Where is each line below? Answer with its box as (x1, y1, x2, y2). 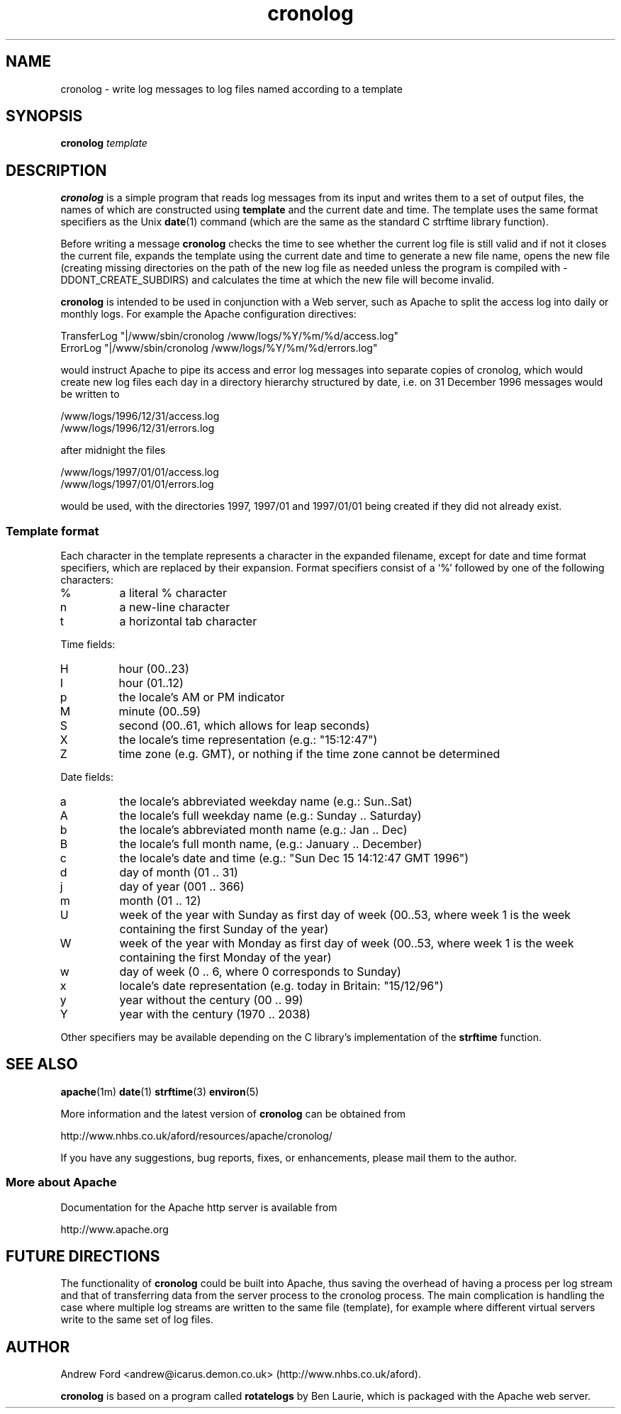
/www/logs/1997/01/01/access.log (60, 466, 219, 479)
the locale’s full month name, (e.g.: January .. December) (119, 837, 423, 852)
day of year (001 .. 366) (119, 879, 245, 894)
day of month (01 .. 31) (119, 865, 238, 880)
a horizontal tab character (119, 614, 257, 629)
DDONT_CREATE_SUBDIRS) (60, 274, 189, 286)
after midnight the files (60, 444, 166, 457)
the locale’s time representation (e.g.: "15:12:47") (118, 733, 378, 747)
